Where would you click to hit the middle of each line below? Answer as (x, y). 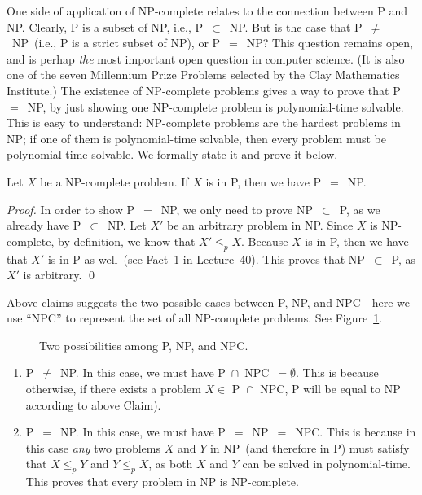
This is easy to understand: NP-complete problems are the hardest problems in (204, 123)
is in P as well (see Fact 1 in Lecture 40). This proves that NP (206, 258)
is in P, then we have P (264, 181)
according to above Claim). (93, 404)
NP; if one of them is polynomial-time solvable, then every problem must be (196, 138)
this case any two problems (93, 447)
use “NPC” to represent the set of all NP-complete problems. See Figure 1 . (195, 318)
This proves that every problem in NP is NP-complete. (162, 482)
